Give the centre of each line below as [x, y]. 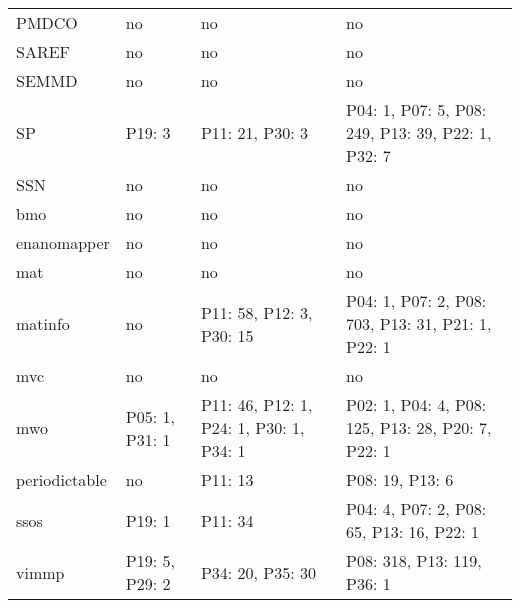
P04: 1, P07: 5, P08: [416, 109]
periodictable [61, 479]
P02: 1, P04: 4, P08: [416, 404]
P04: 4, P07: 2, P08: [416, 508]
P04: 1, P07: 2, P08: [416, 300]
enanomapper [63, 242]
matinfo [43, 323]
